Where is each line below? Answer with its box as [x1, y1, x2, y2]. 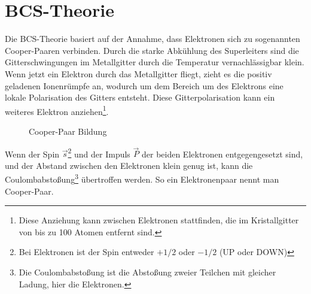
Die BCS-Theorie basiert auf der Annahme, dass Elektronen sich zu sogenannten [5, 32, 300, 45]
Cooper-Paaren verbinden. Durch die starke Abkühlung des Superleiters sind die [5, 44, 299, 56]
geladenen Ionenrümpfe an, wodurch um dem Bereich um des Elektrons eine [5, 79, 283, 92]
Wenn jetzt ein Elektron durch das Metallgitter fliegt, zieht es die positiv [5, 67, 272, 80]
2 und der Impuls [68, 146, 130, 160]
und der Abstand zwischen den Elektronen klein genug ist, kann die [5, 159, 253, 171]
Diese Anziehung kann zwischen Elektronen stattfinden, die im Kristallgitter [19, 214, 299, 226]
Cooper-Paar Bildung [29, 125, 107, 137]
